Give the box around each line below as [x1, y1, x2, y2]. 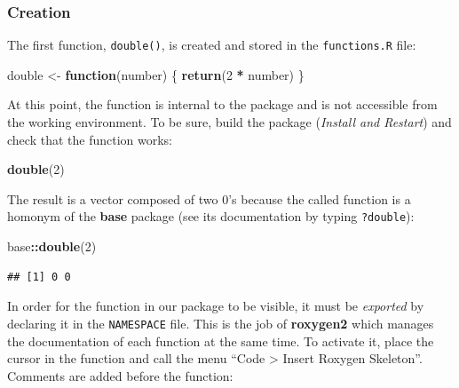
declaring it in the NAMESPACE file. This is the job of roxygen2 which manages [7, 313, 434, 332]
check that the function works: [7, 130, 173, 148]
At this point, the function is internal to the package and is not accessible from [7, 95, 438, 114]
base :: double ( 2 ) [7, 237, 97, 256]
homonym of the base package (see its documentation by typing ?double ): [7, 207, 415, 226]
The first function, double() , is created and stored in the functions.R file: [7, 36, 416, 54]
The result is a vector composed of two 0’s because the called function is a [7, 189, 411, 208]
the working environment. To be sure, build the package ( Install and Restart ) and [7, 113, 452, 131]
